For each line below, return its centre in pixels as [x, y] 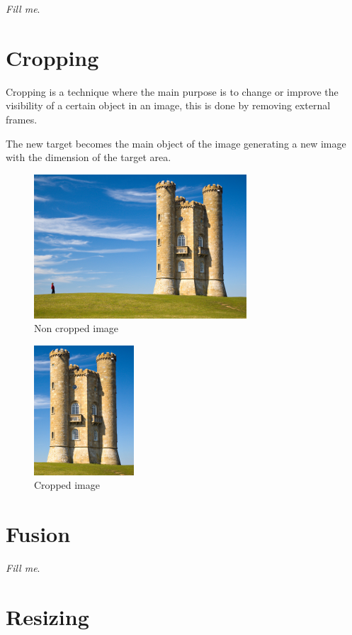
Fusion [38, 534]
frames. [22, 119]
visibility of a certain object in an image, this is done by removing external [168, 105]
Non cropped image [76, 328]
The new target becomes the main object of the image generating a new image [176, 143]
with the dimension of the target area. [89, 157]
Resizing [47, 616]
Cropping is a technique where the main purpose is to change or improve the [172, 91]
